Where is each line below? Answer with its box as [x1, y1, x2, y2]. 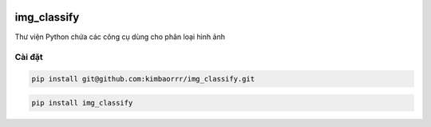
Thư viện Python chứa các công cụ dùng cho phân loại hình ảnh [14, 32, 225, 42]
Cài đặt [14, 52, 43, 63]
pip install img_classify [31, 98, 133, 107]
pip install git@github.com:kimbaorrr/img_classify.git [31, 74, 255, 84]
